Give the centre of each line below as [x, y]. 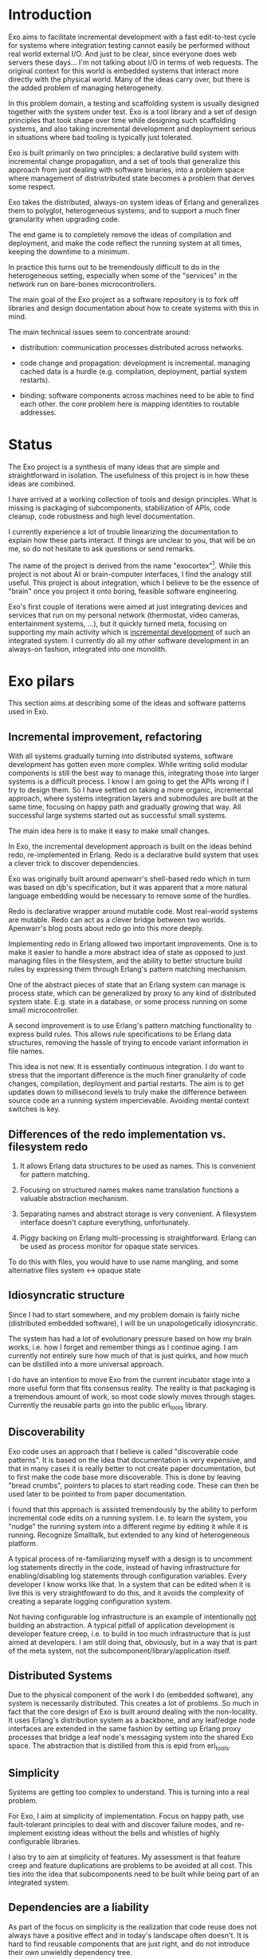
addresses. [38, 412]
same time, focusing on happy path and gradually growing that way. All [125, 807]
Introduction [50, 15]
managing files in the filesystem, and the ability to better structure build [126, 961]
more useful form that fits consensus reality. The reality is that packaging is [132, 1388]
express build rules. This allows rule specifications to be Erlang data [120, 1034]
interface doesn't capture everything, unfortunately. [105, 1222]
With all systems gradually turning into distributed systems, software [121, 756]
